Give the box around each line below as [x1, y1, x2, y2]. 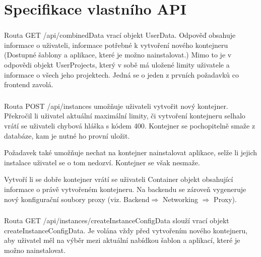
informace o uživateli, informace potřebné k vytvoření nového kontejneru [4, 39, 228, 50]
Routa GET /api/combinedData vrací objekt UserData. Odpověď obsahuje [4, 30, 236, 40]
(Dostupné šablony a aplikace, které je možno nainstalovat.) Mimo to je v [4, 49, 232, 60]
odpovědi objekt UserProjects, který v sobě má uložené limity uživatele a [4, 59, 230, 70]
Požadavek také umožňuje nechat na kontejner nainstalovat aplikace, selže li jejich [4, 147, 257, 158]
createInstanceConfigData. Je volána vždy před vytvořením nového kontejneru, [4, 225, 248, 235]
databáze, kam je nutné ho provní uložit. [4, 130, 130, 141]
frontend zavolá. [4, 79, 53, 90]
